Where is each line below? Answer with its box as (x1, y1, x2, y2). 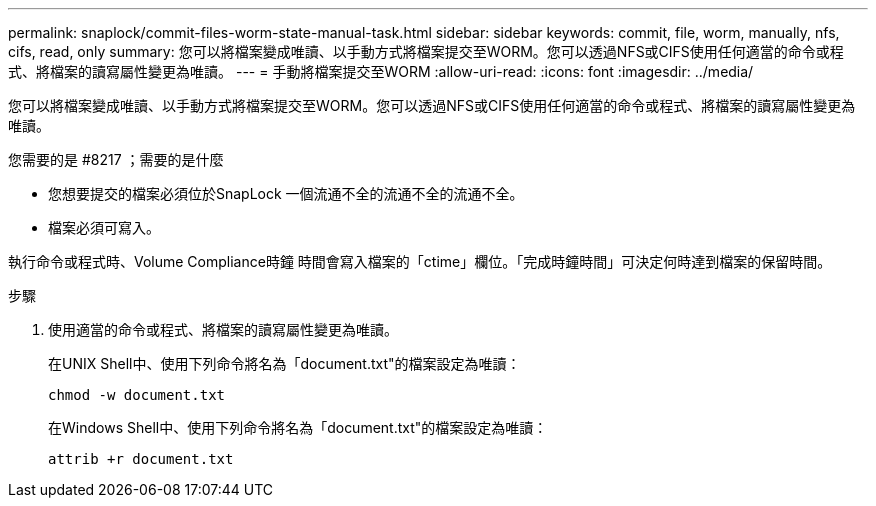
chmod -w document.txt (48, 387, 226, 403)
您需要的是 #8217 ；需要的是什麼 (8, 151, 224, 168)
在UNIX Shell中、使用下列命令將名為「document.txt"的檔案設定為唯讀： (48, 355, 521, 372)
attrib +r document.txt (48, 451, 234, 467)
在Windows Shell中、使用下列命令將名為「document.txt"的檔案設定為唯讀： (48, 419, 548, 436)
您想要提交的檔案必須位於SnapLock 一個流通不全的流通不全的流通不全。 (48, 185, 524, 202)
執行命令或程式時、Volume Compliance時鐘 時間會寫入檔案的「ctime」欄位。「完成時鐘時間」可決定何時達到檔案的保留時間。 (8, 253, 832, 270)
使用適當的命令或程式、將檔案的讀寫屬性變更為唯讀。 (48, 321, 398, 338)
